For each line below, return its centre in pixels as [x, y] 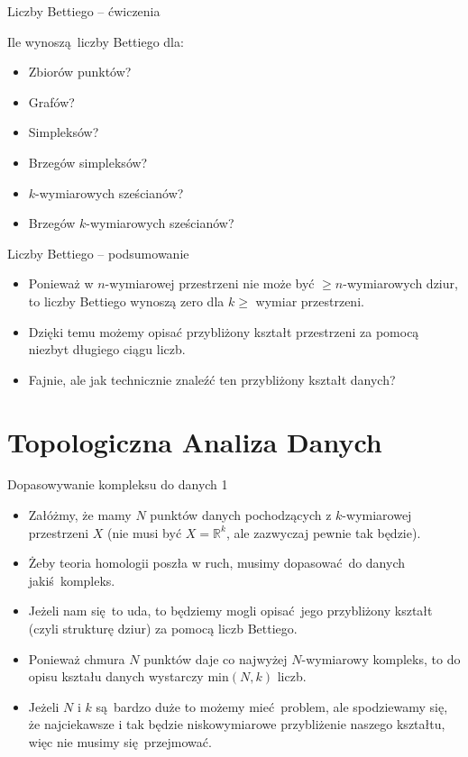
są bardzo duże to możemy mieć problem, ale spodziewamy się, [272, 706]
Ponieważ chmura [77, 658]
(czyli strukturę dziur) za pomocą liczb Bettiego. [163, 628]
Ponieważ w [61, 283]
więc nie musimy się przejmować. [120, 741]
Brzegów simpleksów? [88, 162]
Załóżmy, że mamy [80, 515]
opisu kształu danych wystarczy [116, 676]
